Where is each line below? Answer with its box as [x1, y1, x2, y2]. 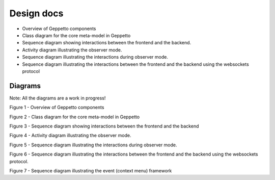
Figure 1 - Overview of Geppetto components [9, 105, 104, 111]
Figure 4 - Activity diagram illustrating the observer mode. [9, 133, 131, 139]
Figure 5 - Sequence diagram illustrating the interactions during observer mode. [9, 142, 178, 148]
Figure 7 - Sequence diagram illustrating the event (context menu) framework [9, 167, 172, 173]
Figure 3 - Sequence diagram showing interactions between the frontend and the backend [9, 123, 199, 129]
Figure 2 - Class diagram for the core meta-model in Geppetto [9, 114, 140, 120]
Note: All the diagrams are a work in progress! [9, 95, 106, 101]
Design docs [9, 8, 64, 19]
